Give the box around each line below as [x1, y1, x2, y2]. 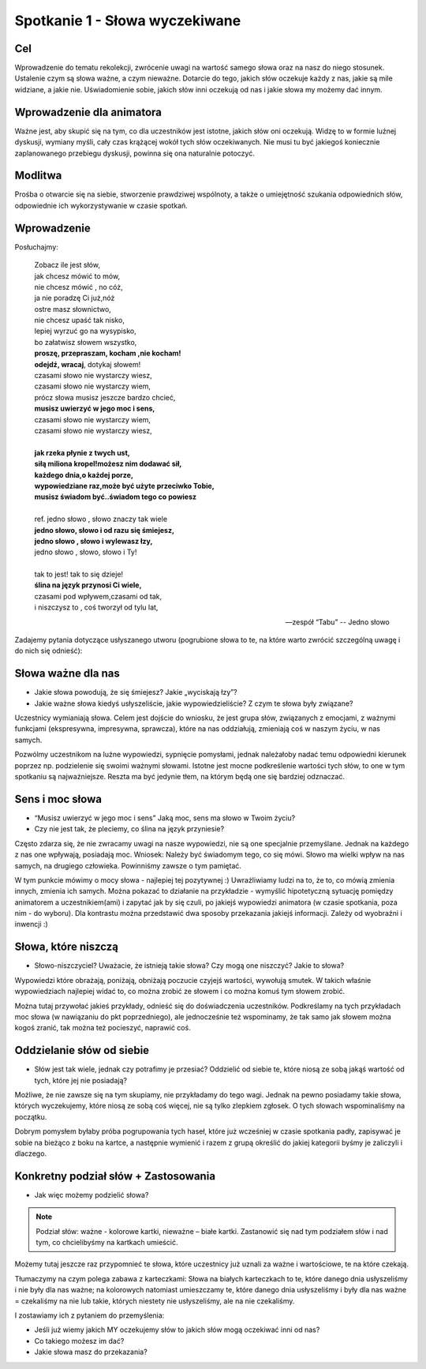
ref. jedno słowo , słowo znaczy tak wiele [34, 514, 168, 524]
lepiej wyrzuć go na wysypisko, [34, 326, 137, 336]
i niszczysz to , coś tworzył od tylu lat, [34, 602, 159, 612]
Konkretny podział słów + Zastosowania [14, 1169, 216, 1183]
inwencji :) [14, 920, 49, 929]
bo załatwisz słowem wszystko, [34, 337, 137, 347]
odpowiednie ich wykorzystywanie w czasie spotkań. [14, 201, 189, 210]
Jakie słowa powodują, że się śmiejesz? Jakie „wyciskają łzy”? [34, 688, 237, 697]
